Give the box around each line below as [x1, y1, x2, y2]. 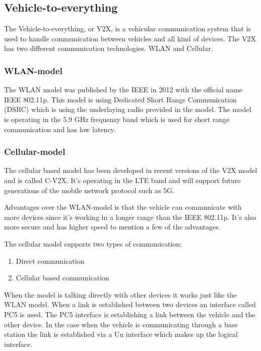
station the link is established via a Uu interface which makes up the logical [4, 329, 238, 339]
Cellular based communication [16, 272, 109, 283]
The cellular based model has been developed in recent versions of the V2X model [4, 165, 257, 175]
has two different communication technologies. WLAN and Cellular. [4, 43, 213, 53]
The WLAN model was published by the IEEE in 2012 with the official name [4, 84, 243, 95]
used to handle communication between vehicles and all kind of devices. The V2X [4, 33, 256, 43]
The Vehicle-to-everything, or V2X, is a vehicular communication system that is [4, 23, 251, 34]
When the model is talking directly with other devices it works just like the [4, 289, 237, 300]
